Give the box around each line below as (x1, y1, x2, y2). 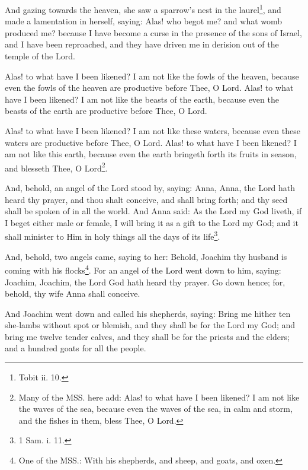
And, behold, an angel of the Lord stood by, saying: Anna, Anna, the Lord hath (5, 182, 295, 194)
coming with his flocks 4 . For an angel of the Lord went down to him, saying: (5, 262, 281, 276)
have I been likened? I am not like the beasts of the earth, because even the (5, 93, 279, 105)
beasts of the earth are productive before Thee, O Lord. (5, 104, 207, 117)
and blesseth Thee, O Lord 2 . (5, 160, 108, 174)
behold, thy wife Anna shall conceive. (5, 287, 140, 300)
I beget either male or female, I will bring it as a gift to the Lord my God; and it (5, 216, 299, 228)
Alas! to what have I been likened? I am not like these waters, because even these (5, 125, 300, 136)
